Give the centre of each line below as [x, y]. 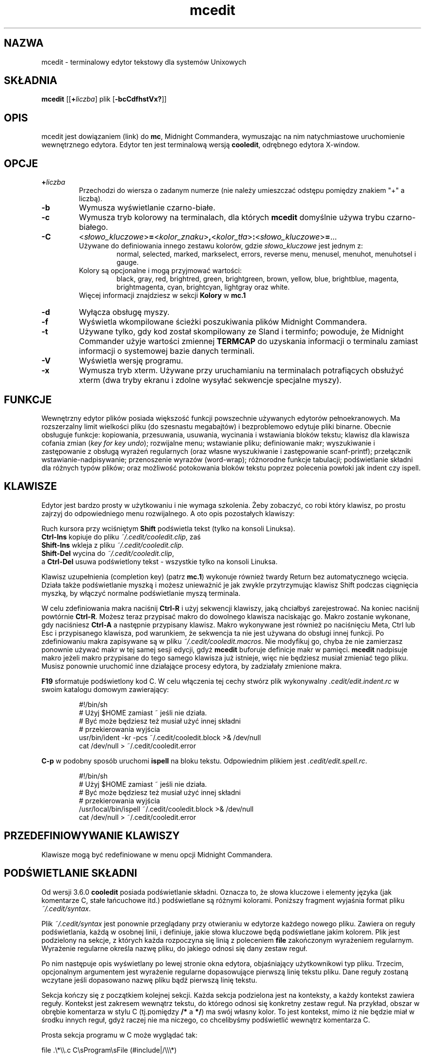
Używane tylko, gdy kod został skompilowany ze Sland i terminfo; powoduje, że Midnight [241, 332]
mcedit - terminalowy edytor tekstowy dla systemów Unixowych [144, 62]
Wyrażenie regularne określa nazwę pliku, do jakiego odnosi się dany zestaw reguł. [174, 948]
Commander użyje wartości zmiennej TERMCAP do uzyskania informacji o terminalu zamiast [248, 341]
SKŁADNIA [31, 81]
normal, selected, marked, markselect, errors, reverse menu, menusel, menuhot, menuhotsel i [266, 254]
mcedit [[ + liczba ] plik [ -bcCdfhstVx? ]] [104, 99]
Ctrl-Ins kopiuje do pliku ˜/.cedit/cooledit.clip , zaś [121, 537]
